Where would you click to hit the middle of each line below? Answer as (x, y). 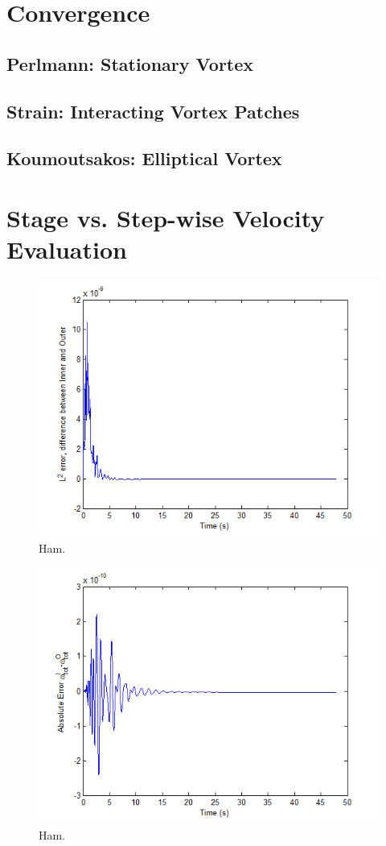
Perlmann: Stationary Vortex (130, 63)
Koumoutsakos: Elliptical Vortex (144, 158)
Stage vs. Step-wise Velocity (166, 217)
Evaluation (67, 249)
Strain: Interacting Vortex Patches (153, 111)
